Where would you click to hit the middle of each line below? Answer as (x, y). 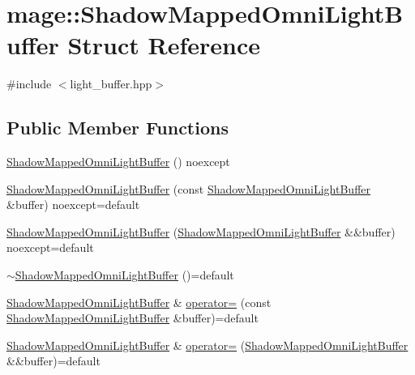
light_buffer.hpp (111, 84)
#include (29, 84)
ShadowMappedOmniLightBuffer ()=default (124, 275)
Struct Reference (164, 45)
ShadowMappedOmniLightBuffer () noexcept (118, 162)
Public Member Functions (118, 128)
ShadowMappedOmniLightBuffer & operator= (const (139, 302)
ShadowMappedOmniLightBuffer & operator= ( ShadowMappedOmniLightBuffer (207, 345)
